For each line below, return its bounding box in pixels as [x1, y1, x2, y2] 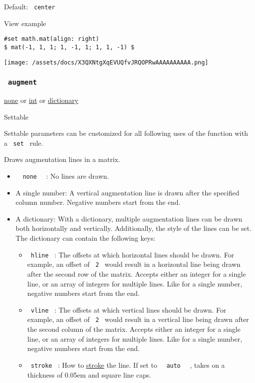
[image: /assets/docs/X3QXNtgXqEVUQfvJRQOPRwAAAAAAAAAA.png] [4, 59, 209, 66]
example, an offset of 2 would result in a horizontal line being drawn [27, 259, 241, 269]
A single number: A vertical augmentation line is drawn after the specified [15, 187, 240, 197]
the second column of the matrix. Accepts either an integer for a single [27, 324, 241, 334]
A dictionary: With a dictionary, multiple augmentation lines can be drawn [15, 213, 243, 223]
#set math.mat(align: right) [4, 35, 99, 43]
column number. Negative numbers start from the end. [15, 197, 181, 207]
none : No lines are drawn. [23, 171, 109, 181]
